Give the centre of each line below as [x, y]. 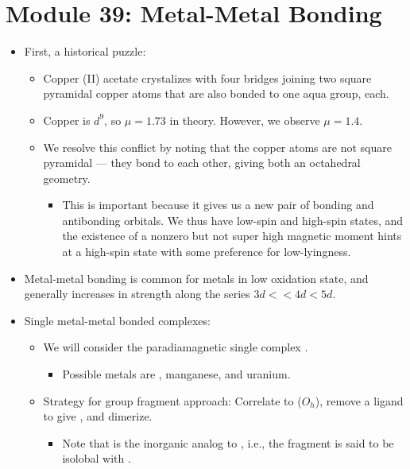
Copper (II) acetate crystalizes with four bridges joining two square [207, 78]
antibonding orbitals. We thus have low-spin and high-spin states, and [233, 220]
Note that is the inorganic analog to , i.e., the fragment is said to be [228, 442]
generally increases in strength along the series [137, 294]
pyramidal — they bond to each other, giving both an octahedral [202, 163]
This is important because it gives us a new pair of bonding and [218, 205]
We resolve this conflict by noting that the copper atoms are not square [217, 147]
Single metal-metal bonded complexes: [117, 320]
